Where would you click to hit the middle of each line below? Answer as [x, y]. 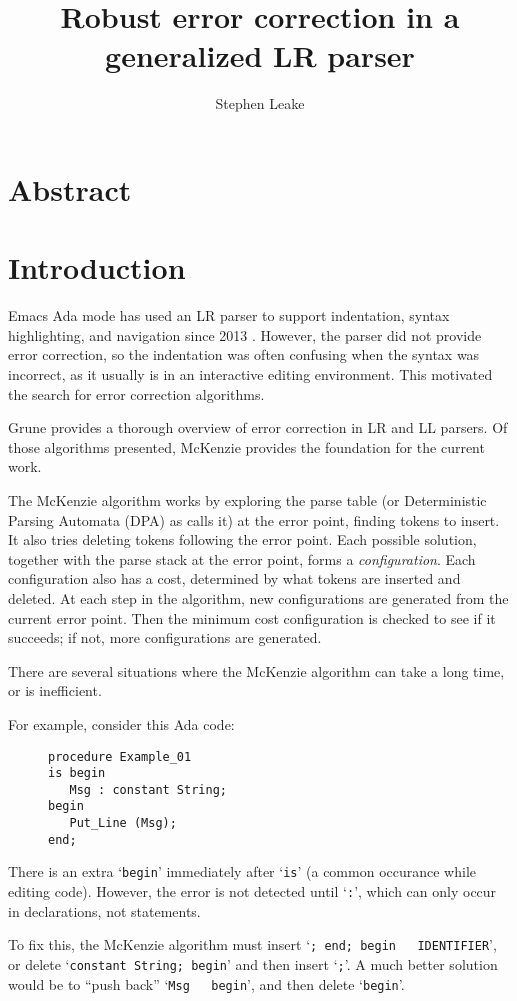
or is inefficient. [55, 690]
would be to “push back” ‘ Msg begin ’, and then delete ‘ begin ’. [206, 983]
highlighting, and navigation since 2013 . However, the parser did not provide [245, 334]
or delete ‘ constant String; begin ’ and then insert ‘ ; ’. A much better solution [253, 964]
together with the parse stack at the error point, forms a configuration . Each [242, 558]
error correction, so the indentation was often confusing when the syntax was [244, 354]
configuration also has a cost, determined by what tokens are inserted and [234, 578]
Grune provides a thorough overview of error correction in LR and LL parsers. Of [258, 427]
